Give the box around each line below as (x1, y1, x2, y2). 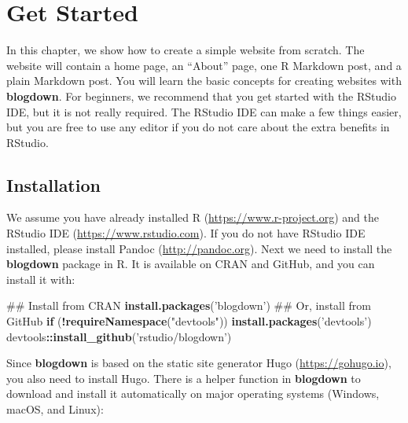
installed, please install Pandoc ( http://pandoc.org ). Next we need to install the (6, 240, 392, 256)
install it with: (6, 270, 75, 287)
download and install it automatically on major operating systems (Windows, (6, 385, 380, 402)
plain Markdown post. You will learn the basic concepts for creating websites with (6, 72, 402, 89)
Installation (6, 172, 101, 197)
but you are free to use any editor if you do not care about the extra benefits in (6, 119, 390, 135)
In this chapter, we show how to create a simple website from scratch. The (6, 42, 365, 58)
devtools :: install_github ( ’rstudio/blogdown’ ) (6, 328, 232, 344)
